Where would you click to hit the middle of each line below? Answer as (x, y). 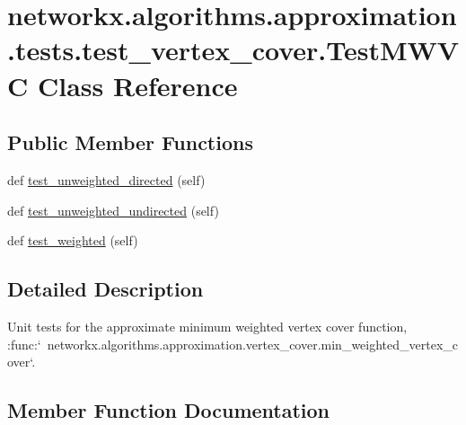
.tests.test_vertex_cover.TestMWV (233, 50)
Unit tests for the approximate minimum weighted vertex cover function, (207, 326)
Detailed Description (106, 289)
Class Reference (137, 85)
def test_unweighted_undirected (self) (113, 210)
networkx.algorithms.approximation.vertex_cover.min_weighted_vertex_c (253, 344)
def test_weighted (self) (73, 240)
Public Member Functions (130, 142)
